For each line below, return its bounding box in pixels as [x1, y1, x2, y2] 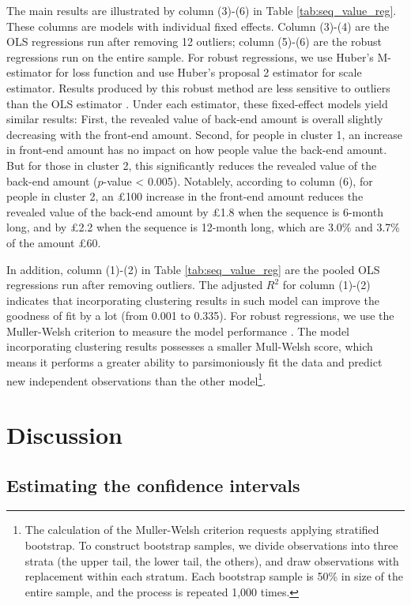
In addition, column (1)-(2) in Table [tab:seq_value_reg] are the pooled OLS [6, 261, 380, 277]
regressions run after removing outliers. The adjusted [6, 276, 263, 293]
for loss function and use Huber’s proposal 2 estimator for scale [55, 64, 362, 81]
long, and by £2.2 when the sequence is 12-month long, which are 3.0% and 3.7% [6, 219, 400, 235]
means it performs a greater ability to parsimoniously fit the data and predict [6, 354, 383, 370]
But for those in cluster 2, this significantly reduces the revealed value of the [6, 156, 377, 173]
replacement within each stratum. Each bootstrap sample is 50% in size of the [25, 568, 404, 584]
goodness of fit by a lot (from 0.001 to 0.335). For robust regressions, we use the [6, 307, 394, 324]
